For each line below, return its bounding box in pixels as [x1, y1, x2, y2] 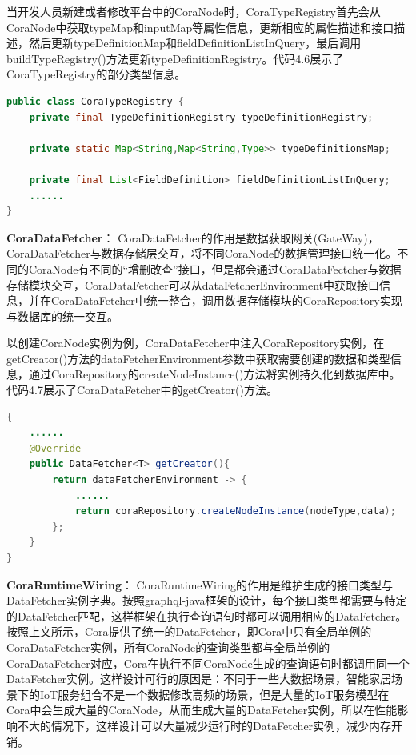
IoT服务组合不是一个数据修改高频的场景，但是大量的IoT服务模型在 [39, 685, 390, 702]
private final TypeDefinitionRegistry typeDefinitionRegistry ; [29, 111, 374, 123]
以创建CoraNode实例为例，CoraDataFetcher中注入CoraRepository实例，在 [6, 334, 385, 351]
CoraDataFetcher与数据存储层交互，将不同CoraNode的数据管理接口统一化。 [6, 245, 398, 262]
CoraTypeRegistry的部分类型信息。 [6, 66, 186, 82]
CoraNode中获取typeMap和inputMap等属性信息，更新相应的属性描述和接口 [6, 18, 394, 35]
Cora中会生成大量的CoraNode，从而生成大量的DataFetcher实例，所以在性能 [6, 701, 398, 718]
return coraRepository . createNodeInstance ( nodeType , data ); [74, 505, 396, 517]
